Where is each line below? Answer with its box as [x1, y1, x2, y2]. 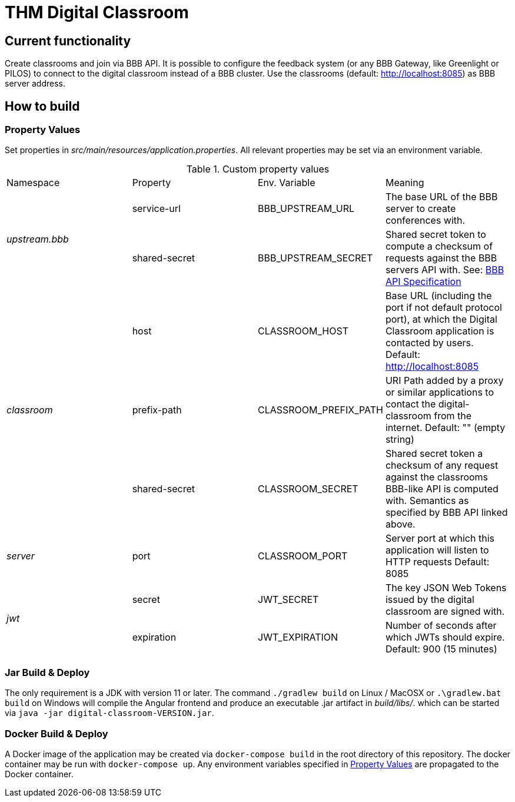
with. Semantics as [385, 495, 469, 507]
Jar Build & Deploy [5, 666, 90, 678]
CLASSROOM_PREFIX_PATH [258, 404, 383, 416]
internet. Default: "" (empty [385, 422, 506, 434]
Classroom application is [385, 325, 494, 337]
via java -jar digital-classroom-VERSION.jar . [5, 708, 214, 718]
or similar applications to [385, 386, 494, 399]
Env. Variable [258, 177, 315, 189]
